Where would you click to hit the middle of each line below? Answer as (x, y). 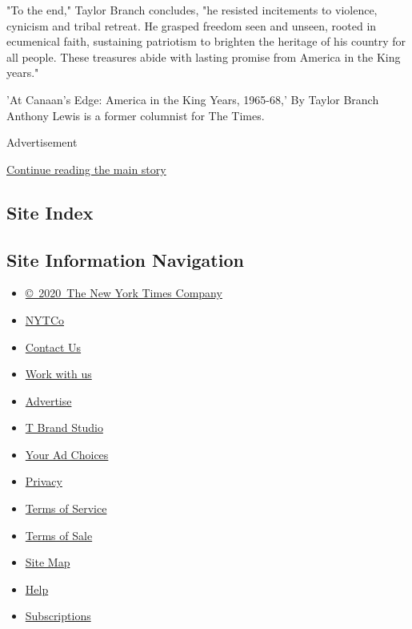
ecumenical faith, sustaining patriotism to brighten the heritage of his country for (206, 41)
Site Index (50, 212)
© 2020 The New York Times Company (124, 293)
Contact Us (53, 347)
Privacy (44, 481)
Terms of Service (66, 508)
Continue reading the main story (86, 169)
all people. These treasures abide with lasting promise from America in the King (204, 56)
